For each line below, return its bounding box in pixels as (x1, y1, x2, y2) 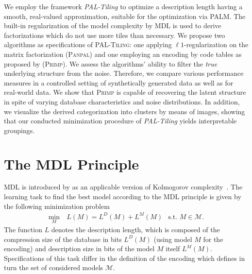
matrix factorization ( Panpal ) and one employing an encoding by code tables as (4, 49, 242, 59)
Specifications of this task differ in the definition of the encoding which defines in (4, 253, 245, 263)
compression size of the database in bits (4, 234, 122, 244)
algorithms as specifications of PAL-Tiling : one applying (4, 39, 172, 50)
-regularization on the (184, 39, 249, 50)
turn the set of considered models (4, 262, 103, 273)
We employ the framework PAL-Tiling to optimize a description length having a (4, 1, 243, 11)
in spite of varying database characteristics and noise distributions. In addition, (4, 96, 240, 106)
